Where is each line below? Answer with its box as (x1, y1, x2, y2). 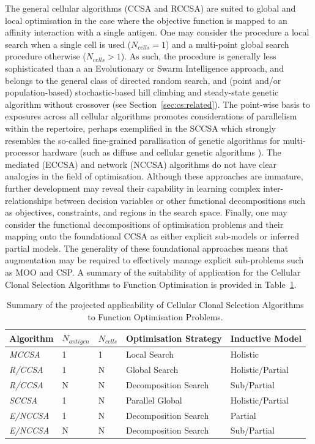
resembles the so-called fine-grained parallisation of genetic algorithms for (5, 134, 280, 146)
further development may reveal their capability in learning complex (5, 181, 261, 194)
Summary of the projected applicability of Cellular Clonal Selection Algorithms (7, 298, 304, 311)
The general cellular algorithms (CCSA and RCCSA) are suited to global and (5, 2, 296, 14)
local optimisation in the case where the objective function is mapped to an (5, 13, 287, 26)
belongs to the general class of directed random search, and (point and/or (5, 73, 281, 86)
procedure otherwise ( (5, 50, 86, 62)
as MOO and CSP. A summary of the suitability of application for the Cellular (5, 266, 301, 279)
